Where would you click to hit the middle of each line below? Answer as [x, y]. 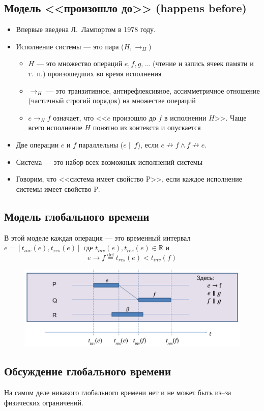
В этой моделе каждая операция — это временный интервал [97, 237]
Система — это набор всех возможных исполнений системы [109, 162]
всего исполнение [55, 127]
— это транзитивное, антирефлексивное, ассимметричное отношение [153, 90]
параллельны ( [101, 144]
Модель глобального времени [77, 216]
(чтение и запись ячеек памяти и [203, 63]
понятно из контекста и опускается [147, 127]
